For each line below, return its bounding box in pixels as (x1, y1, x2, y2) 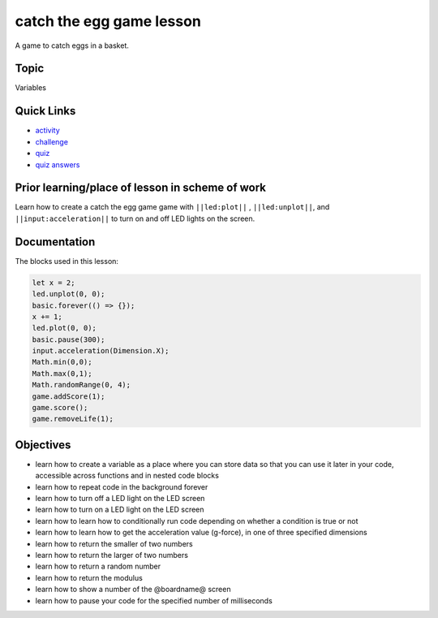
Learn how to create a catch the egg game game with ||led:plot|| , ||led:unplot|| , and (15, 202, 330, 212)
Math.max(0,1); (32, 369, 92, 378)
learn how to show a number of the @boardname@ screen (35, 585, 231, 594)
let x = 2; (32, 278, 75, 287)
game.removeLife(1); (32, 414, 114, 424)
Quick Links (15, 104, 76, 118)
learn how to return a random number (35, 561, 161, 572)
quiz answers (35, 159, 80, 170)
